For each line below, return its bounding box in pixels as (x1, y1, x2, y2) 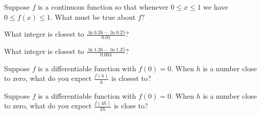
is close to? (113, 100, 148, 111)
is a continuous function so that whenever (38, 2, 169, 12)
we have (203, 2, 228, 12)
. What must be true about (50, 11, 136, 22)
